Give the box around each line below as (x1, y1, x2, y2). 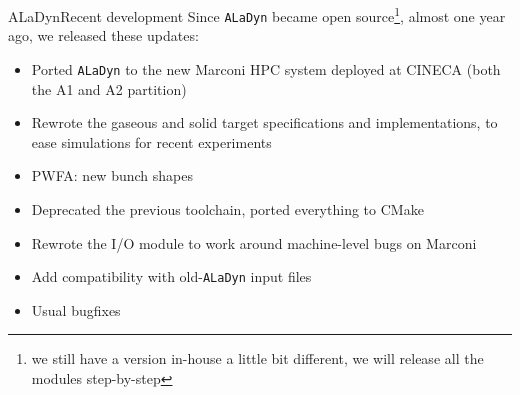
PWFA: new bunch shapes (31, 165, 193, 186)
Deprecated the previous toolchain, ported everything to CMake (31, 198, 424, 219)
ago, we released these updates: (8, 25, 199, 46)
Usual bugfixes (31, 299, 121, 320)
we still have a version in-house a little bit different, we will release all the (31, 348, 484, 369)
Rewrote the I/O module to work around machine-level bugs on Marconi (31, 232, 477, 253)
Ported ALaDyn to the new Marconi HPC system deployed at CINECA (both (31, 58, 501, 79)
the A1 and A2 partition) (31, 78, 187, 99)
